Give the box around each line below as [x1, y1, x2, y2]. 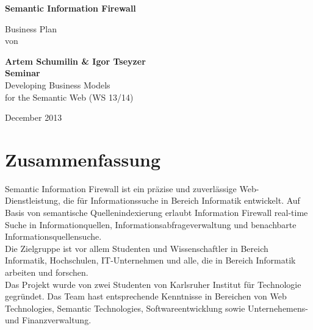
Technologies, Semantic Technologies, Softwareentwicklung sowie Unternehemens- [5, 301, 308, 314]
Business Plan [5, 22, 57, 35]
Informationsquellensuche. [5, 230, 102, 243]
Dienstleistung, [5, 194, 60, 207]
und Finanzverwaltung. [5, 314, 92, 326]
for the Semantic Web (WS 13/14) [5, 90, 134, 103]
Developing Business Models [5, 78, 110, 91]
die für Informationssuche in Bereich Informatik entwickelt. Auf [63, 194, 300, 207]
